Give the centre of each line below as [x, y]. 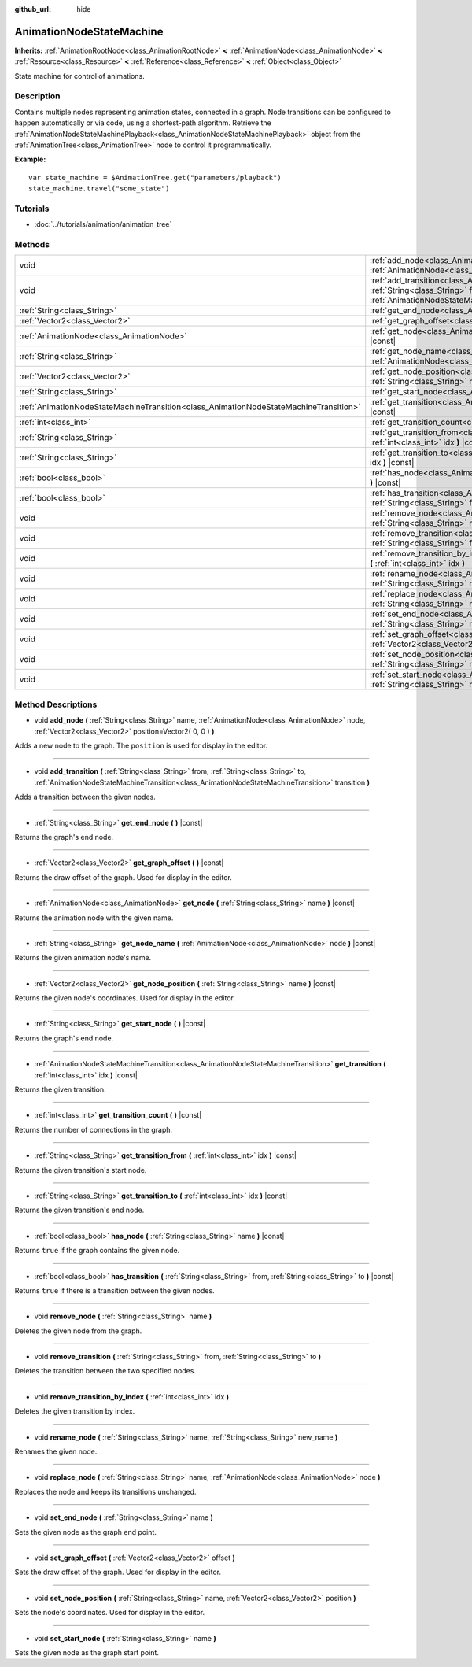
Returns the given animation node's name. [83, 958]
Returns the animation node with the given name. [94, 918]
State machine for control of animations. [79, 76]
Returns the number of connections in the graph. [94, 1129]
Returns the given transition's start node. [81, 1170]
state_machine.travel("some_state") [99, 189]
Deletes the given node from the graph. [78, 1331]
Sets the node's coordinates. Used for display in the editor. [110, 1613]
